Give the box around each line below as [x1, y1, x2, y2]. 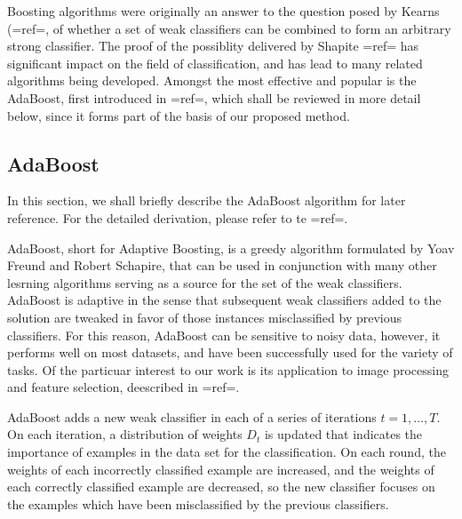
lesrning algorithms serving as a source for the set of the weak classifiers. [7, 273, 402, 291]
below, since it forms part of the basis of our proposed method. [7, 106, 350, 124]
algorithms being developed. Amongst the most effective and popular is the [7, 71, 417, 90]
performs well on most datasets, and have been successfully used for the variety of [7, 343, 453, 362]
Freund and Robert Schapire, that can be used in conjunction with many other [7, 256, 437, 275]
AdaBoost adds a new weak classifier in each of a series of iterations [7, 407, 377, 426]
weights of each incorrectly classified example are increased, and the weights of [7, 459, 434, 478]
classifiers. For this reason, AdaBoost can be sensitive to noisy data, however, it [7, 325, 441, 344]
